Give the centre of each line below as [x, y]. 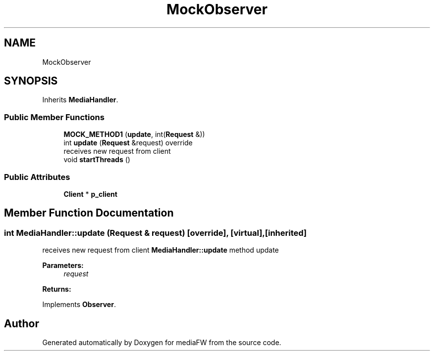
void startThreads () [97, 160]
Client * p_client [90, 194]
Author [22, 323]
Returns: [57, 289]
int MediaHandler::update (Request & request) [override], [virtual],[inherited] [156, 233]
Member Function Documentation [89, 213]
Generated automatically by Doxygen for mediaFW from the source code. [162, 342]
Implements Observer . [79, 305]
